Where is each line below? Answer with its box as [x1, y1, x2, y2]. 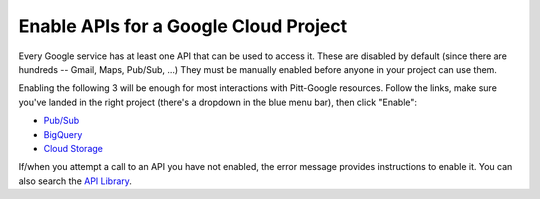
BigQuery [43, 128, 83, 140]
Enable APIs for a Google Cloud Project [18, 15, 348, 37]
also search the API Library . [18, 175, 132, 187]
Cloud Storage [43, 142, 104, 154]
